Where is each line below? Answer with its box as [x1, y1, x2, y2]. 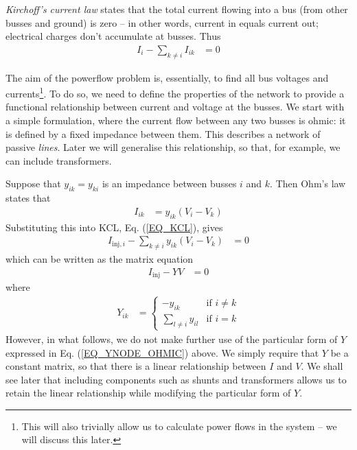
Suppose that [5, 176, 61, 191]
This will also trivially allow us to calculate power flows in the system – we [21, 418, 337, 433]
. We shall [301, 359, 343, 373]
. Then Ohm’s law [270, 176, 346, 191]
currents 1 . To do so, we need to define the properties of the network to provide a [5, 84, 345, 100]
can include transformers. [5, 153, 112, 167]
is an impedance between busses [102, 176, 237, 191]
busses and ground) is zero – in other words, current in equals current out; [5, 15, 319, 29]
